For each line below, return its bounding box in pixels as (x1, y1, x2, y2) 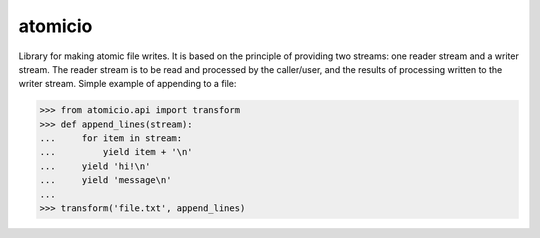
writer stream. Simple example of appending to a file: (18, 78, 237, 90)
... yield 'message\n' (39, 175, 172, 186)
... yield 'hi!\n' (39, 160, 151, 172)
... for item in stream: (39, 133, 183, 144)
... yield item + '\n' (39, 146, 194, 158)
